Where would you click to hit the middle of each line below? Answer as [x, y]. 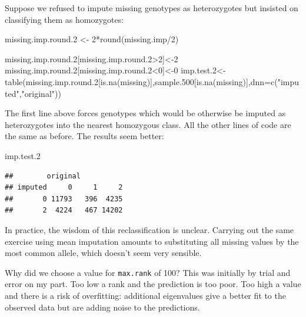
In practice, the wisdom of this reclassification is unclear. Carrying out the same [149, 229]
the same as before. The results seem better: [84, 136]
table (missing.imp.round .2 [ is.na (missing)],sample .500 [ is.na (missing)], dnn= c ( [141, 81]
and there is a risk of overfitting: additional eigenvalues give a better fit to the [145, 295]
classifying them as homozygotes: [64, 19]
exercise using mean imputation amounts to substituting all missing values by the [152, 241]
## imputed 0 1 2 [64, 188]
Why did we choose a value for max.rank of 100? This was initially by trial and [148, 272]
